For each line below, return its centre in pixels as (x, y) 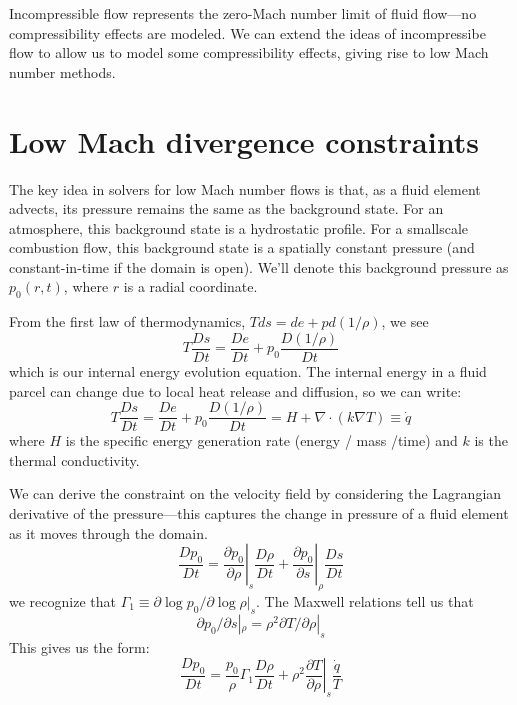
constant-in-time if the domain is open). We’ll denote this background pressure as (259, 266)
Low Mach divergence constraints (244, 140)
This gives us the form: (79, 646)
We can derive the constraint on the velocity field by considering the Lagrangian (255, 493)
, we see (405, 321)
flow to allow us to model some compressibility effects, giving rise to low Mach (249, 52)
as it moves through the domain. (108, 532)
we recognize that (62, 600)
